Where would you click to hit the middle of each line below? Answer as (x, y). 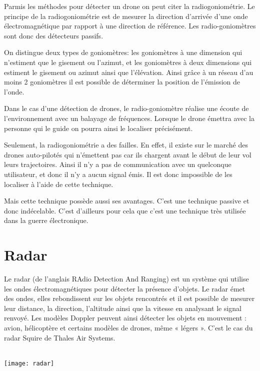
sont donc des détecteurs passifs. (54, 35)
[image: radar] (29, 363)
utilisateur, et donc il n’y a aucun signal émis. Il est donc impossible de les (118, 174)
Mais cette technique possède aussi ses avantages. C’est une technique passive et (127, 201)
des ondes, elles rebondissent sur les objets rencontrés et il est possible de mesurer (129, 298)
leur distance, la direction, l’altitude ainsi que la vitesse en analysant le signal (123, 308)
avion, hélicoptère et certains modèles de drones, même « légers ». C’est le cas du (128, 327)
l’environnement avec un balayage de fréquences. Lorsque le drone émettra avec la (129, 118)
